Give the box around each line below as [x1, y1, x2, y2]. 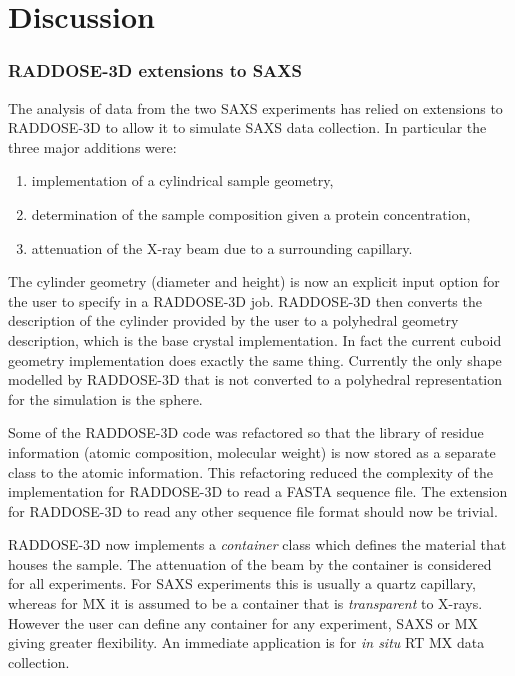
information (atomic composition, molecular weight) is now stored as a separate [8, 441, 496, 462]
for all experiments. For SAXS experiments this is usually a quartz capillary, [8, 573, 476, 594]
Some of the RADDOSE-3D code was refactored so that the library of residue [8, 422, 484, 443]
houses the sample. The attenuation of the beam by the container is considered [8, 553, 492, 574]
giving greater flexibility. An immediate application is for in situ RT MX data [8, 632, 485, 653]
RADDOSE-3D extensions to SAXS [8, 58, 302, 83]
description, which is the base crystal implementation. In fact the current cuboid [8, 329, 502, 350]
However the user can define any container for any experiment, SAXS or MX [8, 612, 479, 633]
